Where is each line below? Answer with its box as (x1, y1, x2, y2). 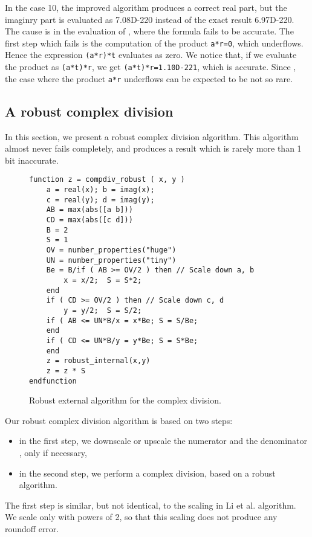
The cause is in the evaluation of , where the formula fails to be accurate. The (5, 25, 294, 37)
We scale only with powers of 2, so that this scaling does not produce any (5, 510, 278, 523)
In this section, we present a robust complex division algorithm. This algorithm (5, 130, 299, 143)
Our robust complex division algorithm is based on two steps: (5, 414, 233, 426)
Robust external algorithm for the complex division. (29, 394, 221, 407)
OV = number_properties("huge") (46, 245, 177, 254)
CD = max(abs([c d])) (46, 216, 133, 225)
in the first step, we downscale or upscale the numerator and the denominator (19, 434, 307, 447)
